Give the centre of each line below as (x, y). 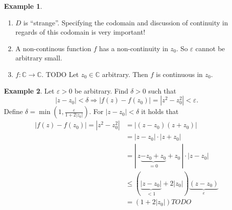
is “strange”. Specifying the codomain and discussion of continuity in (126, 22)
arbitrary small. (39, 58)
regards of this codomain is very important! (80, 32)
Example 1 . (23, 6)
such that (162, 90)
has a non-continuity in (134, 48)
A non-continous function (53, 48)
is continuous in (179, 74)
